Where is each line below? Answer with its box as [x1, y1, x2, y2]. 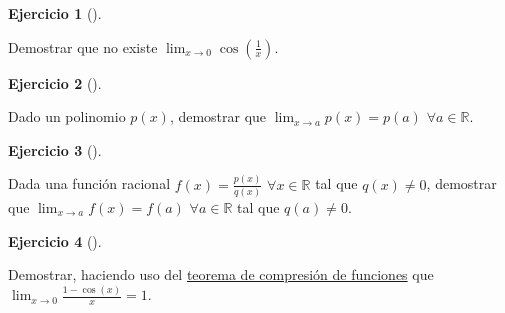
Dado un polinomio [8, 106, 126, 127]
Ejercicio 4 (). [8, 230, 102, 251]
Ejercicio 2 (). [8, 72, 102, 93]
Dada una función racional [8, 173, 171, 194]
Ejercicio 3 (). [8, 139, 102, 160]
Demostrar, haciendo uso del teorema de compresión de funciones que [8, 264, 434, 285]
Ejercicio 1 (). [8, 3, 102, 23]
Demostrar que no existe [8, 36, 158, 57]
